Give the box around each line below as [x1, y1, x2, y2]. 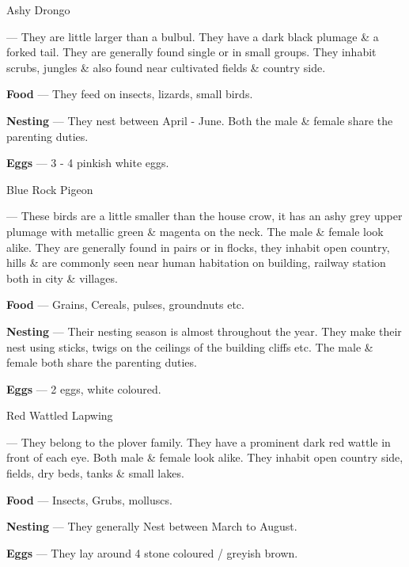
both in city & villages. [6, 269, 118, 286]
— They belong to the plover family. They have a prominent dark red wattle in [6, 433, 391, 450]
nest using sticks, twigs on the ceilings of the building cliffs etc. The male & [6, 338, 373, 355]
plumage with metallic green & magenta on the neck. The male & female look [6, 223, 384, 239]
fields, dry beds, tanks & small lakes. [6, 465, 184, 481]
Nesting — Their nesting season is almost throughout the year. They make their [6, 322, 402, 339]
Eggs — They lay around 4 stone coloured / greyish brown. [6, 544, 298, 561]
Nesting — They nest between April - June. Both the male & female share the [6, 112, 393, 128]
